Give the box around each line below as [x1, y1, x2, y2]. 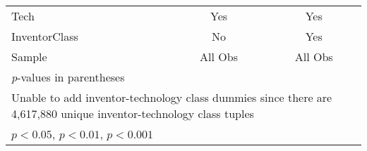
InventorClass [11, 28, 78, 44]
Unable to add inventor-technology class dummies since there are [11, 89, 332, 105]
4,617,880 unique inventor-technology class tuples [11, 105, 254, 122]
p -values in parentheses [11, 69, 125, 85]
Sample [11, 48, 47, 65]
